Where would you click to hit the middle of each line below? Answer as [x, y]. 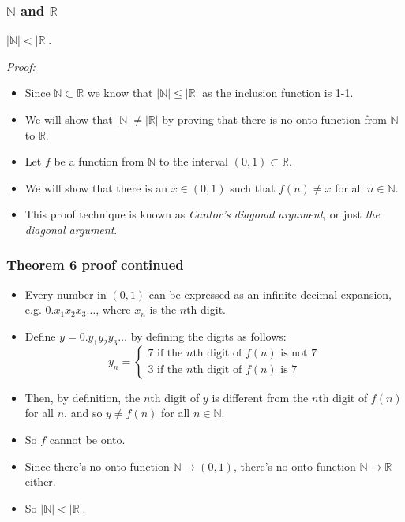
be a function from [99, 161]
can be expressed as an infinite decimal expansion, [270, 294]
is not [294, 354]
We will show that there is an [96, 187]
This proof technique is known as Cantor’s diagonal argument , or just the [202, 214]
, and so [83, 413]
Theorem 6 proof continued [95, 265]
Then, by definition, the [82, 397]
